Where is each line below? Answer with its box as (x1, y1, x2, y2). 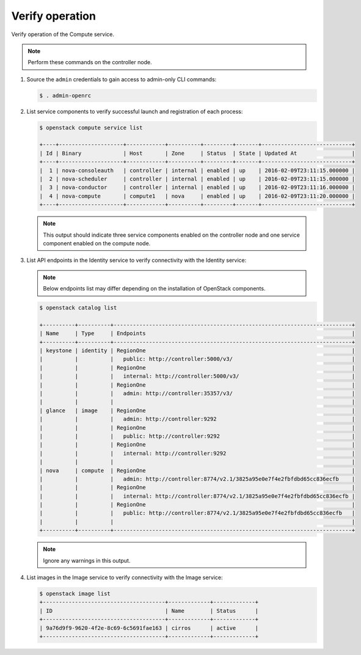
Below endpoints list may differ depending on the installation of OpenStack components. (43, 285, 266, 292)
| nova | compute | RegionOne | (39, 467, 356, 474)
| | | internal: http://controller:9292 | (39, 450, 356, 457)
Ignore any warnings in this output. (43, 557, 131, 564)
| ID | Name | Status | (39, 607, 259, 614)
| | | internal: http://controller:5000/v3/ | (39, 373, 356, 380)
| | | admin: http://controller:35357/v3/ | (39, 390, 356, 397)
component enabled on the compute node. (43, 239, 151, 247)
